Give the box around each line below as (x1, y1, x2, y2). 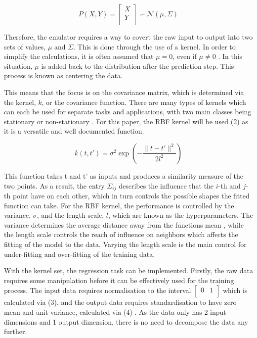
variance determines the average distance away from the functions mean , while (4, 219, 244, 230)
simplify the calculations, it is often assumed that (4, 51, 154, 61)
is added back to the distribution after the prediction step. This (41, 60, 234, 71)
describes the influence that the (119, 180, 214, 191)
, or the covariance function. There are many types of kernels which (42, 97, 246, 107)
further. (4, 326, 27, 337)
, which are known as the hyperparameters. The (108, 210, 253, 220)
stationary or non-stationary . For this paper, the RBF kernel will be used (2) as (4, 116, 248, 126)
